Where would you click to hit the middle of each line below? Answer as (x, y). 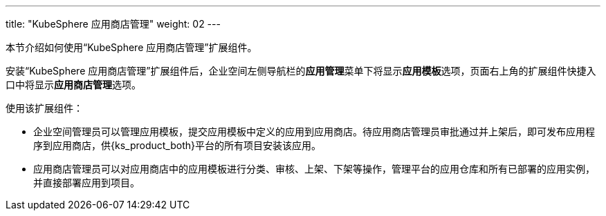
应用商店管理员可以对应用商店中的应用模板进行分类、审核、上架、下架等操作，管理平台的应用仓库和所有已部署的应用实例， (314, 169)
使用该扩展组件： (44, 108)
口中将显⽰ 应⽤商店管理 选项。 (73, 85)
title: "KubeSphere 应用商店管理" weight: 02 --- (113, 24)
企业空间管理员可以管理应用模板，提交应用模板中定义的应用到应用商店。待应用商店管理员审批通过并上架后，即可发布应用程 (314, 131)
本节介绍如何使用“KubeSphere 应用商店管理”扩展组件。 (131, 47)
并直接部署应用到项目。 (86, 183)
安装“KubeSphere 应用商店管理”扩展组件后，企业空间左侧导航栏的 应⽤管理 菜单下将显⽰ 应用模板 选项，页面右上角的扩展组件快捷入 (301, 71)
